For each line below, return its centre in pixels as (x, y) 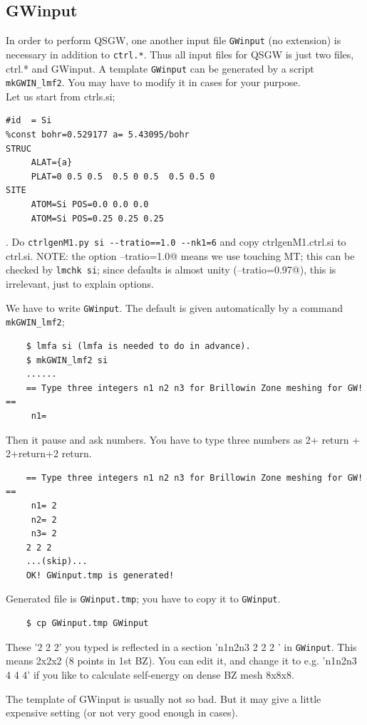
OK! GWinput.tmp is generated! (100, 575)
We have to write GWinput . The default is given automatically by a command (174, 307)
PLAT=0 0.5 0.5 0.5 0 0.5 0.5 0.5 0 (123, 176)
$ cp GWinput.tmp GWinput (87, 624)
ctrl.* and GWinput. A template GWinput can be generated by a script (160, 68)
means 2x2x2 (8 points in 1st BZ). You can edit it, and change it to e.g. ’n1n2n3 (181, 661)
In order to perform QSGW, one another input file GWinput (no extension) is (174, 40)
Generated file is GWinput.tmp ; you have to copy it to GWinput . (143, 599)
